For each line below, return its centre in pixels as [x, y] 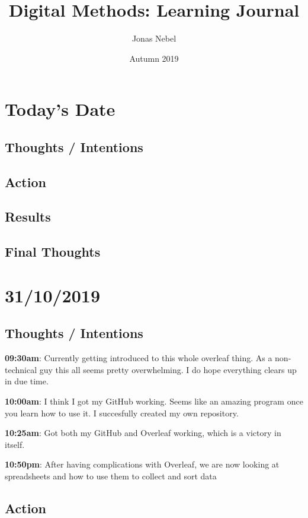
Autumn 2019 [154, 58]
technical [21, 369]
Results [28, 217]
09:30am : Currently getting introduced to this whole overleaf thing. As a [139, 358]
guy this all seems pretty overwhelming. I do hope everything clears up [168, 369]
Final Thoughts [53, 252]
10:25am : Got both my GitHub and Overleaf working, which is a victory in [143, 433]
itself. [15, 444]
